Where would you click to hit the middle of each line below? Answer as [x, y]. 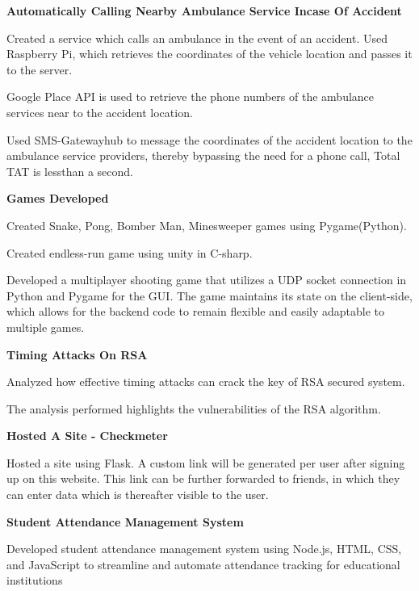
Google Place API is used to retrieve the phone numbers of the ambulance [191, 96]
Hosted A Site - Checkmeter [87, 436]
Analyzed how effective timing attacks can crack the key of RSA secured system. [206, 381]
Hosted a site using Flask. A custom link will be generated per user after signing [206, 462]
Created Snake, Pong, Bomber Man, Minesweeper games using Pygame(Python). [207, 225]
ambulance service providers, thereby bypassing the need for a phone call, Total [203, 155]
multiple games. [46, 327]
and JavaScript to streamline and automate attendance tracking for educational [203, 564]
